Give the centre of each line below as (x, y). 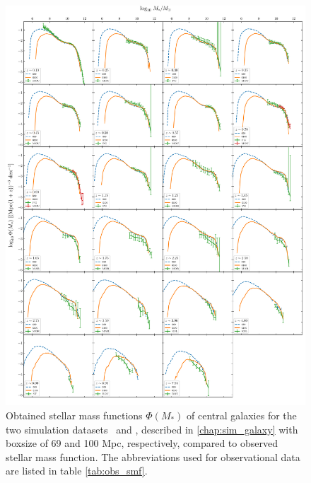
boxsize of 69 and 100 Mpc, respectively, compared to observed (142, 443)
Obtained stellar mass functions (74, 415)
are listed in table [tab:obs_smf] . (77, 471)
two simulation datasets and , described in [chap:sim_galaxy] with (152, 429)
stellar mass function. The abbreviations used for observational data (153, 456)
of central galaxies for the (242, 415)
